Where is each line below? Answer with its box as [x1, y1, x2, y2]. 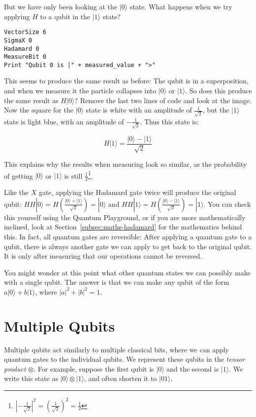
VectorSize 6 [4, 29, 46, 36]
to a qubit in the [40, 11, 91, 21]
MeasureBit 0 [4, 53, 46, 61]
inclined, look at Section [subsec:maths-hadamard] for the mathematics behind [4, 222, 242, 232]
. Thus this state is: [140, 116, 199, 126]
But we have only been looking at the [4, 1, 118, 11]
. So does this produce [185, 85, 252, 96]
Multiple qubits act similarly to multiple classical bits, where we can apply [4, 344, 229, 354]
